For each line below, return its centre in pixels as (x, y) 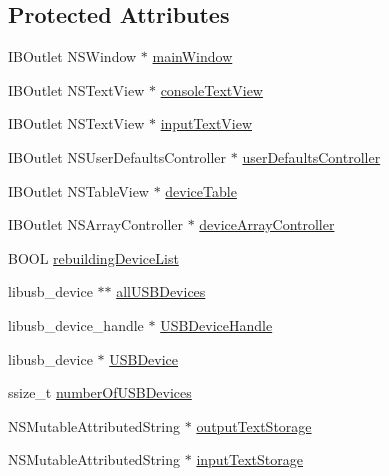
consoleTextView (211, 89)
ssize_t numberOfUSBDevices (100, 392)
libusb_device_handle (76, 324)
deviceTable (201, 190)
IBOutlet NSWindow (72, 56)
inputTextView (206, 123)
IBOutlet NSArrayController (95, 224)
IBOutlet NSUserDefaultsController (117, 156)
